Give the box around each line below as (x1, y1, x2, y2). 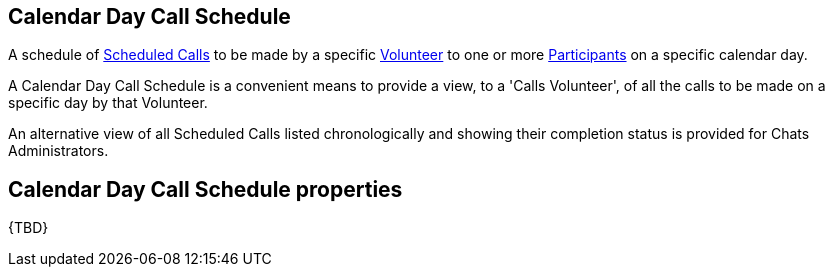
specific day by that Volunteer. (8, 94, 208, 112)
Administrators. (8, 142, 109, 160)
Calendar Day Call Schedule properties (8, 176, 403, 202)
